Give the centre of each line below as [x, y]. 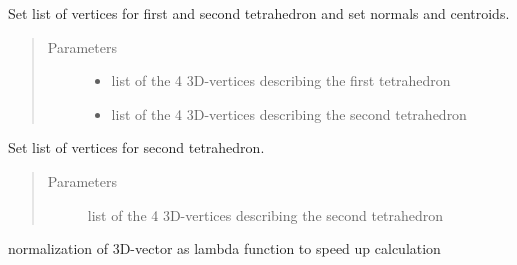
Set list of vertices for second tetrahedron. [136, 147]
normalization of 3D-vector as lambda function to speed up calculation [224, 248]
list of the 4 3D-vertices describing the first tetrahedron [281, 80]
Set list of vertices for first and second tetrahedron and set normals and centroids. [259, 13]
